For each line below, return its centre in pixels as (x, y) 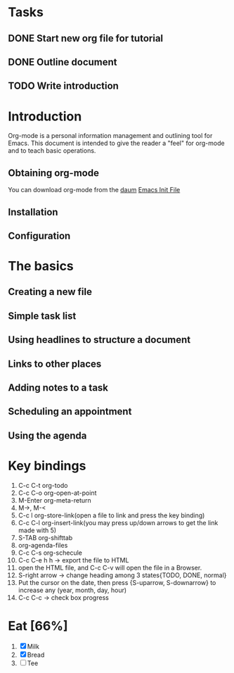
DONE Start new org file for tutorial (86, 38)
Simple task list (42, 316)
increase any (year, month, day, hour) (72, 590)
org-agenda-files (43, 545)
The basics (41, 266)
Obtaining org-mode (53, 173)
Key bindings (47, 466)
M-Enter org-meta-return (55, 500)
